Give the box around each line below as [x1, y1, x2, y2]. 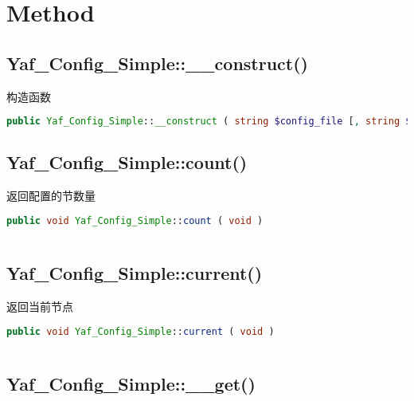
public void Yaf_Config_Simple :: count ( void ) [6, 214, 264, 226]
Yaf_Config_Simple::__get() [6, 371, 256, 395]
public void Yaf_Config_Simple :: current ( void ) [6, 325, 275, 337]
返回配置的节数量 [6, 187, 96, 204]
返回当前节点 [6, 297, 73, 314]
